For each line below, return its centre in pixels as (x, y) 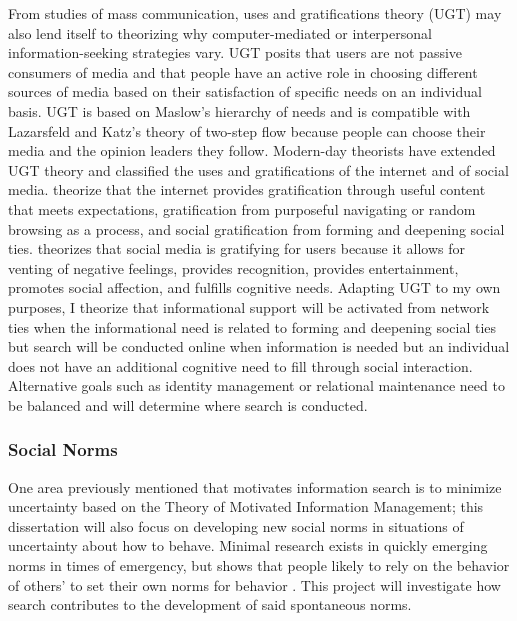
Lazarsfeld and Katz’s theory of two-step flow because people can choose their (247, 130)
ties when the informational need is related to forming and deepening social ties (252, 326)
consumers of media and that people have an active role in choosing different (243, 71)
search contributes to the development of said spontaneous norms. (210, 604)
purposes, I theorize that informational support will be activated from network (249, 306)
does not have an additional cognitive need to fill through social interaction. (240, 365)
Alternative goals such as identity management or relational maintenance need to (256, 385)
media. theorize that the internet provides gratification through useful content (247, 189)
